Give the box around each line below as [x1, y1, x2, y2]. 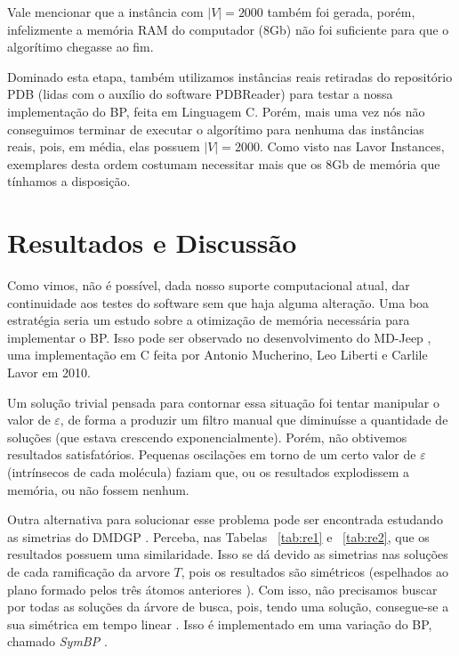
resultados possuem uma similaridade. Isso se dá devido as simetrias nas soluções [7, 545, 448, 563]
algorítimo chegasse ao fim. [7, 37, 154, 56]
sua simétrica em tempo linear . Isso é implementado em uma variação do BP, [7, 614, 432, 633]
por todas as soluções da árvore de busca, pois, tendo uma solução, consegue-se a [7, 597, 449, 616]
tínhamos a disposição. [7, 172, 131, 190]
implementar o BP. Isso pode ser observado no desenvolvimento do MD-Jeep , [7, 328, 431, 346]
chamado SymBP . [7, 632, 108, 651]
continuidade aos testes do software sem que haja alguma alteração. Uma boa [7, 293, 430, 312]
